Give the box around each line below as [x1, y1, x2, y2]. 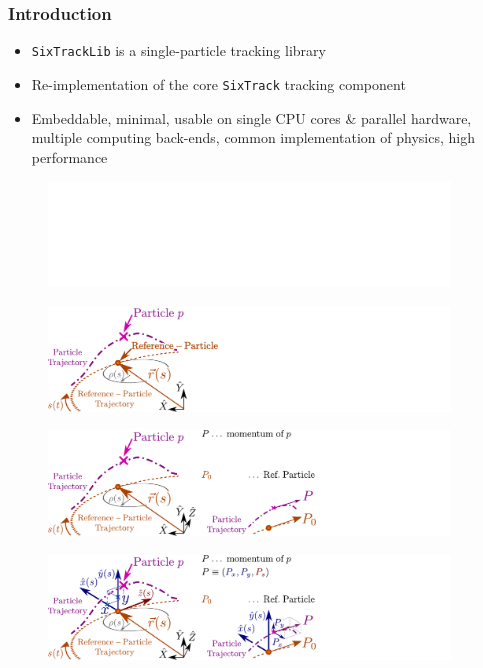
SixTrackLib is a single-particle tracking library [31, 40, 326, 61]
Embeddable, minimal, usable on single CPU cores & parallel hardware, [31, 107, 472, 128]
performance [31, 146, 108, 167]
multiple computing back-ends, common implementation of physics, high [31, 127, 475, 148]
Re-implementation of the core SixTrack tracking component [31, 73, 406, 94]
